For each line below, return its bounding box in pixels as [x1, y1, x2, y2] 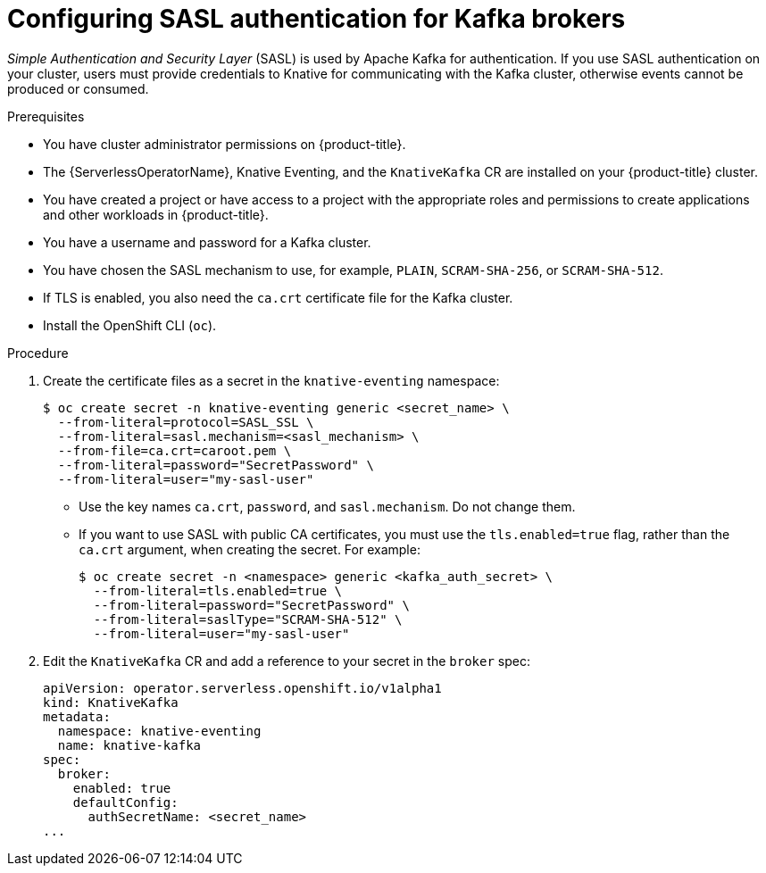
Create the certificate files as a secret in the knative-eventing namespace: [43, 372, 500, 388]
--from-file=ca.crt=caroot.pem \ [57, 443, 292, 458]
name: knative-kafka [57, 737, 202, 752]
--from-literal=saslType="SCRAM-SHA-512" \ [93, 611, 403, 627]
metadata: [43, 709, 111, 724]
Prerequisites [7, 108, 85, 124]
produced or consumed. [7, 80, 149, 96]
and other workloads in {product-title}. [43, 206, 269, 222]
